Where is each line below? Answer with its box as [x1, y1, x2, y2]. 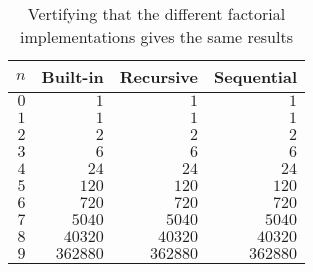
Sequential [213, 65, 298, 88]
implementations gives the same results [20, 25, 293, 48]
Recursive [119, 65, 198, 88]
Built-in [41, 65, 104, 88]
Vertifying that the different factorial [27, 2, 286, 25]
